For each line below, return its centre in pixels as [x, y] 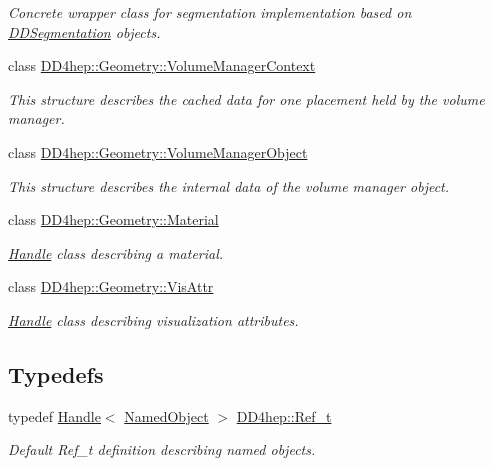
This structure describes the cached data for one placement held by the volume [246, 98]
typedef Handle [54, 415]
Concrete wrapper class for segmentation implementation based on [210, 12]
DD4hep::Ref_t [284, 415]
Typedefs [56, 373]
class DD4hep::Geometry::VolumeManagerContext [162, 65]
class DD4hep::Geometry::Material [113, 219]
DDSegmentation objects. [84, 31]
